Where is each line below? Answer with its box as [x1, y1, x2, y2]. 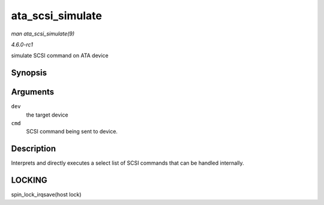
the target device [26, 111, 68, 118]
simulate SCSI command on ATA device [11, 52, 109, 60]
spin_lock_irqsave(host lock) [11, 191, 82, 198]
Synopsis [11, 68, 47, 78]
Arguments [11, 87, 55, 97]
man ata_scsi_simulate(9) [11, 30, 75, 37]
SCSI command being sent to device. [26, 128, 118, 135]
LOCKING [11, 175, 47, 186]
